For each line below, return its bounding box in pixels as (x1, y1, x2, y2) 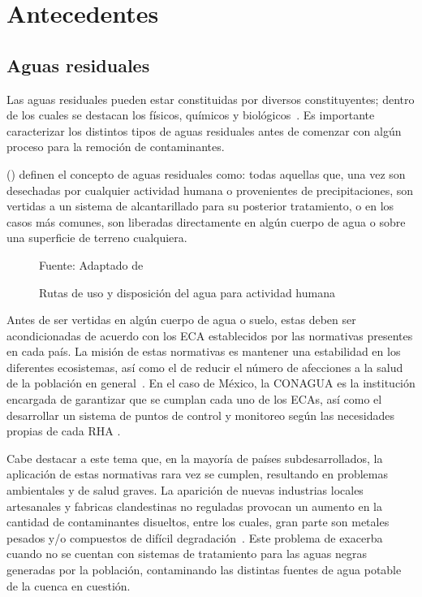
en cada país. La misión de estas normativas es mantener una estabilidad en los (6, 343, 401, 360)
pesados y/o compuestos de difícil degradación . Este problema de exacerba (6, 529, 383, 546)
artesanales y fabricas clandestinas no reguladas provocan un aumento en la (6, 497, 383, 514)
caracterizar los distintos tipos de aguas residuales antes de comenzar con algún (6, 122, 402, 139)
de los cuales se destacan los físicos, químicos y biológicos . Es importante (6, 106, 375, 123)
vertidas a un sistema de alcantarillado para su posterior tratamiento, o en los (6, 197, 394, 214)
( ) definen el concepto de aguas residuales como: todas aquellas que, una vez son (6, 165, 406, 182)
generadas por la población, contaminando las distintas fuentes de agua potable (6, 561, 402, 578)
